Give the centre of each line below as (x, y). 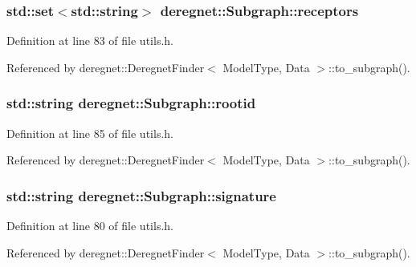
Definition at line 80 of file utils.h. (90, 226)
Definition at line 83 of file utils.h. (90, 40)
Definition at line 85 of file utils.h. (90, 133)
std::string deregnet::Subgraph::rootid (131, 103)
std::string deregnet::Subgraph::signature (141, 195)
